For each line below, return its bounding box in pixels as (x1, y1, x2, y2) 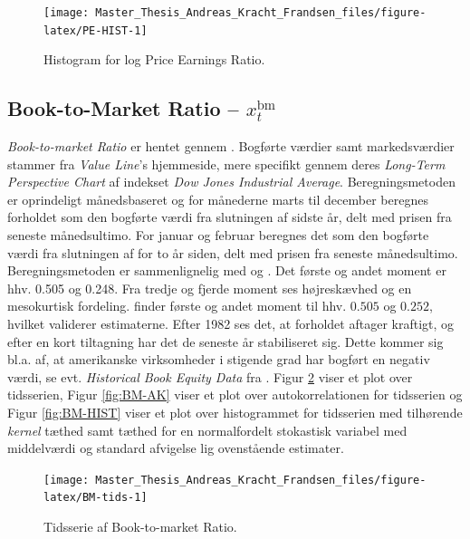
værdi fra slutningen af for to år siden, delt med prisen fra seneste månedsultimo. (7, 243, 458, 262)
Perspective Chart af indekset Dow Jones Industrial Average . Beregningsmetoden (7, 172, 456, 191)
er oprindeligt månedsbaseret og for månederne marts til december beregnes (7, 189, 428, 208)
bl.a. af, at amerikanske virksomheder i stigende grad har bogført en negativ (7, 350, 430, 369)
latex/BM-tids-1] (43, 491, 148, 505)
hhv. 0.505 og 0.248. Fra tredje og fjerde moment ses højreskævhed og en (7, 278, 412, 297)
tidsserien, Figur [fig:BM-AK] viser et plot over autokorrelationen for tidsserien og (7, 385, 463, 404)
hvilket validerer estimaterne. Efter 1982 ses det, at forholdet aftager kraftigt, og (7, 314, 455, 333)
